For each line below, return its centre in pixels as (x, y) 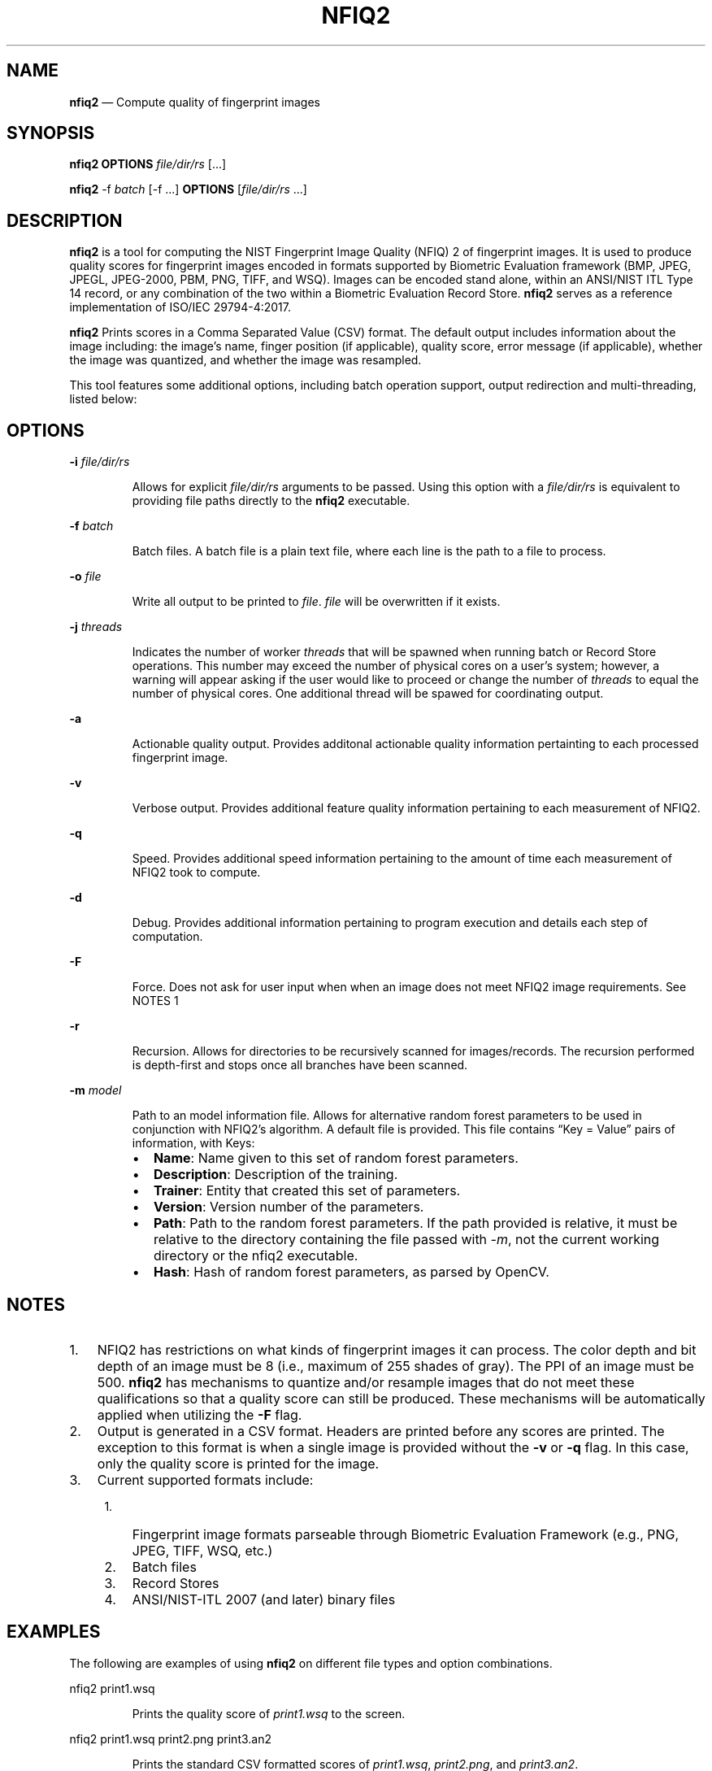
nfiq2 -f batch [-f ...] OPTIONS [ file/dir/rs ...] (188, 189)
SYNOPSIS (51, 133)
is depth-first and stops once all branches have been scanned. (300, 1065)
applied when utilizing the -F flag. (200, 1414)
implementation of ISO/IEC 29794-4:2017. (180, 307)
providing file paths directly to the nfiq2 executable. (271, 501)
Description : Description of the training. (276, 1175)
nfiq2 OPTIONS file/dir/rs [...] (148, 164)
